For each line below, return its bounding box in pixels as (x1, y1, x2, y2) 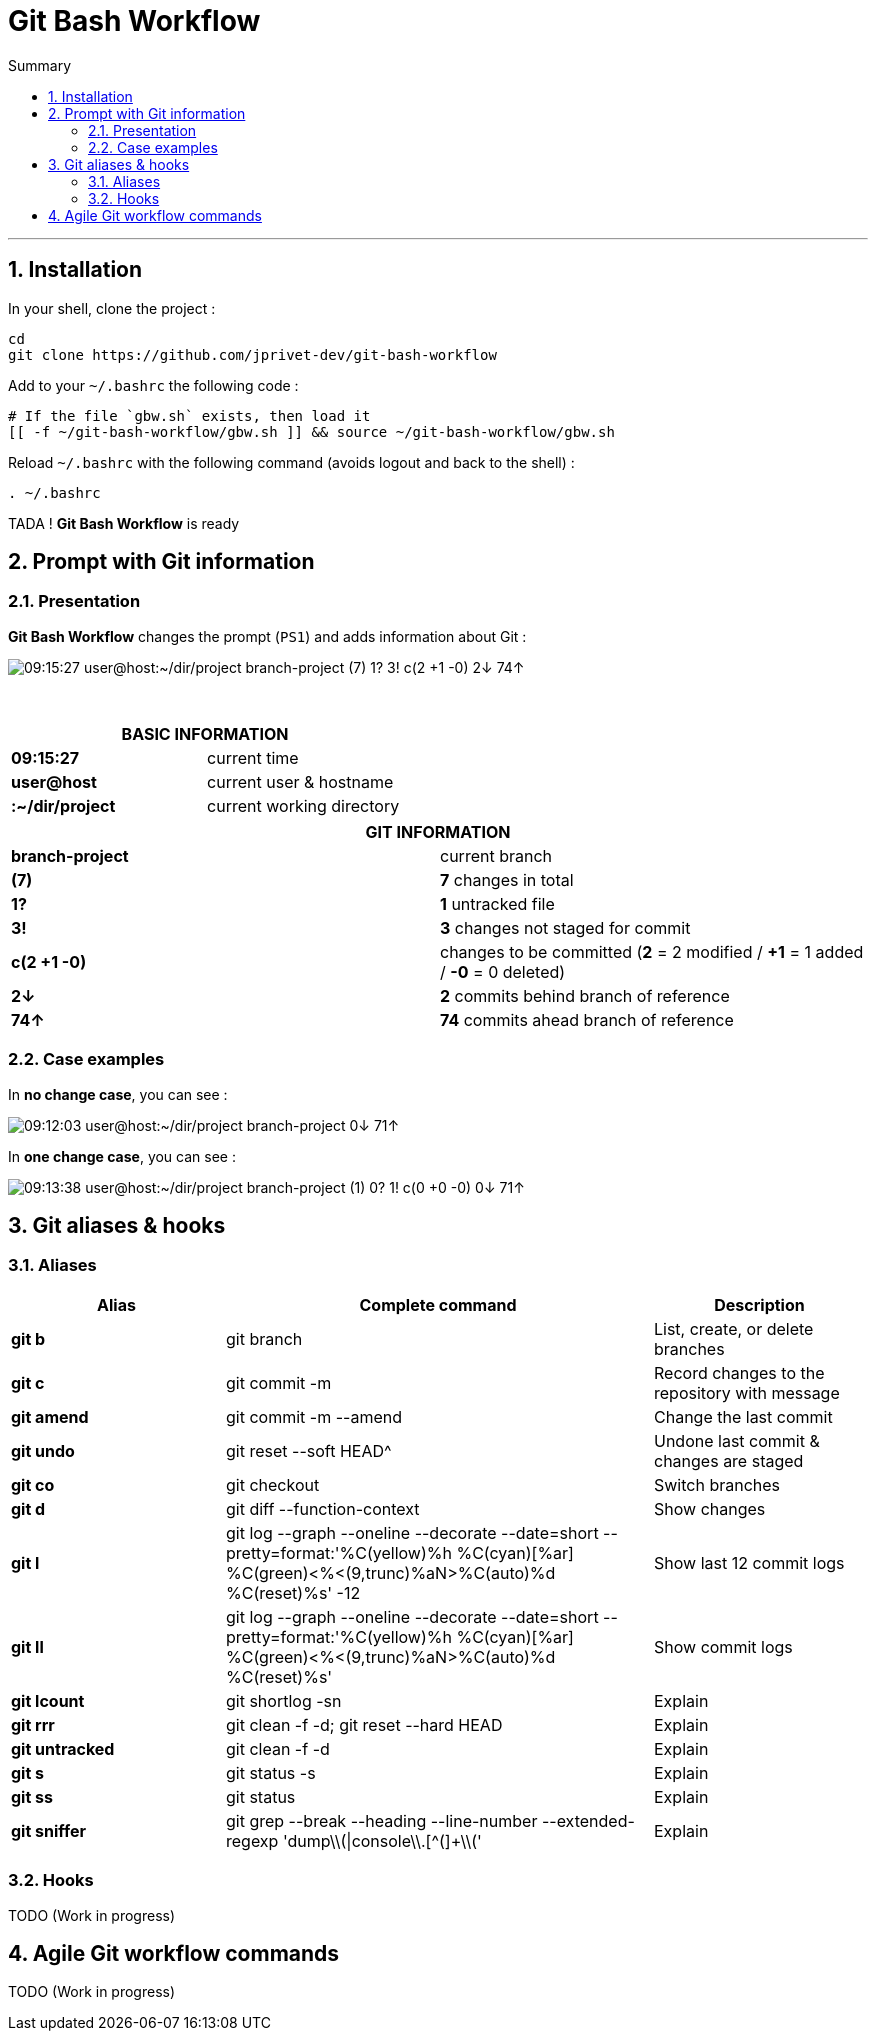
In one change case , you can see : (8, 1147, 236, 1165)
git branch (226, 1328, 303, 1349)
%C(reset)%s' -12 (226, 1582, 361, 1603)
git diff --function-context (226, 1498, 420, 1519)
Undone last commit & (654, 1430, 820, 1451)
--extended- (541, 1810, 635, 1831)
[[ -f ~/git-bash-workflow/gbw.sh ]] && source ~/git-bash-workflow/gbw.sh (8, 423, 615, 440)
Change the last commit (654, 1406, 833, 1427)
